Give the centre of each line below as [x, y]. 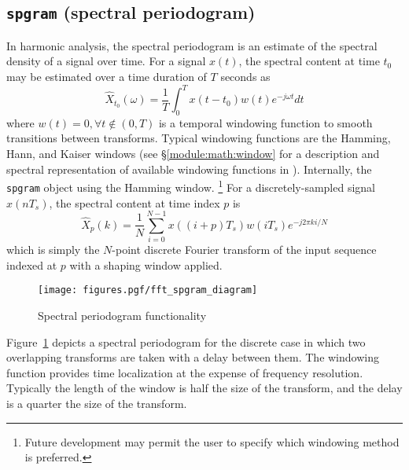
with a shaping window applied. [146, 264]
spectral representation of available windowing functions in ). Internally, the [189, 169]
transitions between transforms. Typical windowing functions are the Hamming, [199, 138]
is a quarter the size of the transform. [97, 404]
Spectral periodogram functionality [122, 316]
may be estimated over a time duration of [107, 76]
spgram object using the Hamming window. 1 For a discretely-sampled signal [191, 186]
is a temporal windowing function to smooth [265, 122]
